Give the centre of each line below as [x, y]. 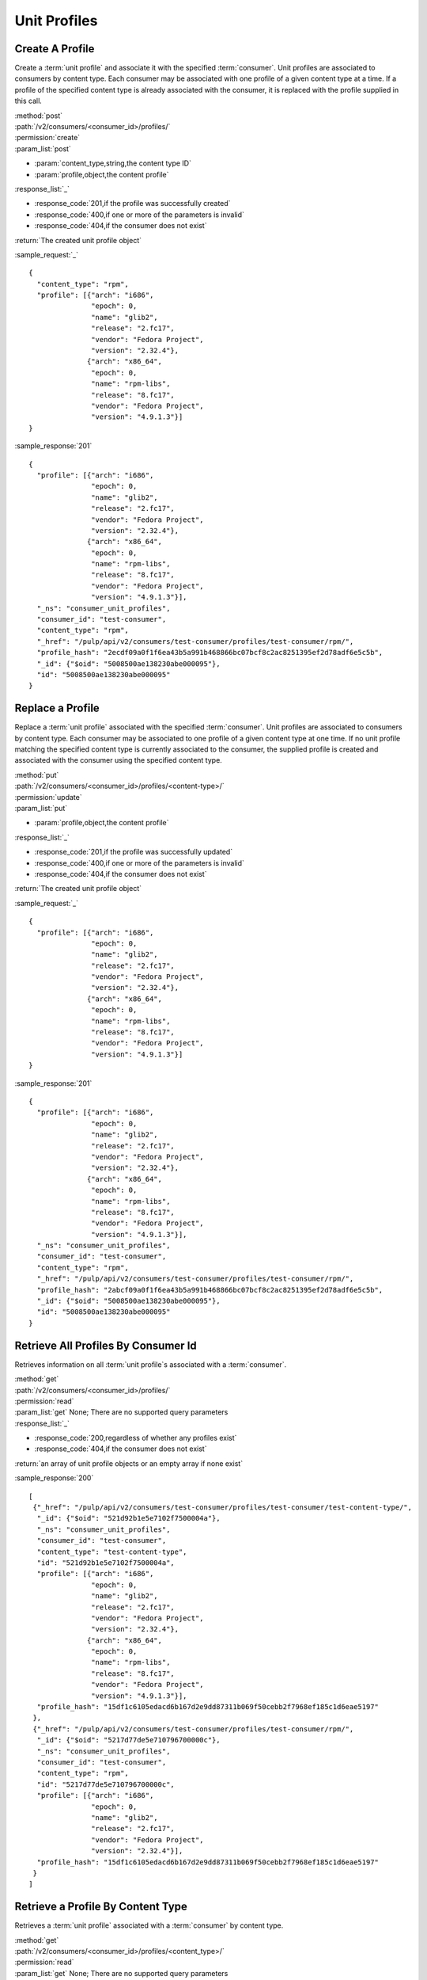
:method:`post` [39, 116]
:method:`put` [37, 775]
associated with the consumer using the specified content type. [119, 760]
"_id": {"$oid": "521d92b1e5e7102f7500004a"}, [128, 1518]
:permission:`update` [48, 797]
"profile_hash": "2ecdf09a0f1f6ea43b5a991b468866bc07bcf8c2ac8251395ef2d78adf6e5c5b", [210, 653]
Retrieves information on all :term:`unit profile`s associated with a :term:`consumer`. [151, 1364]
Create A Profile [55, 49]
